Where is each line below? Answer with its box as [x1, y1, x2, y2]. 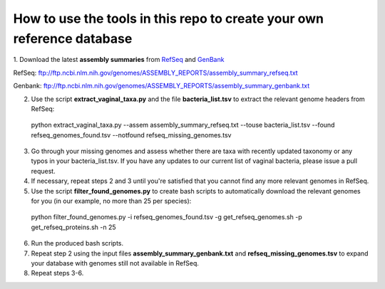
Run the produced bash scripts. [31, 239, 124, 248]
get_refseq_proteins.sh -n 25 [31, 223, 117, 231]
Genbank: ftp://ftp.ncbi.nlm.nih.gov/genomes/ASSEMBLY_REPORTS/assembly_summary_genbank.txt [13, 82, 310, 90]
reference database [13, 31, 133, 46]
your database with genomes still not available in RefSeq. [31, 258, 200, 267]
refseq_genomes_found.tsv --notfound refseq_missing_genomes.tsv [31, 130, 232, 139]
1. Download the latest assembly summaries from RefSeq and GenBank [13, 56, 225, 64]
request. [31, 167, 56, 175]
